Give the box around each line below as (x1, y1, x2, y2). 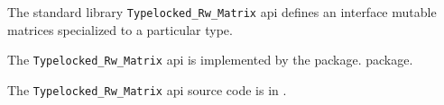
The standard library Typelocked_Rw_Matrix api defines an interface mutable (7, 3, 437, 21)
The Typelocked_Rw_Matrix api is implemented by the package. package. (7, 50, 413, 69)
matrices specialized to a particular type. (7, 20, 233, 39)
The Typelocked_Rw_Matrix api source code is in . (7, 80, 287, 99)
